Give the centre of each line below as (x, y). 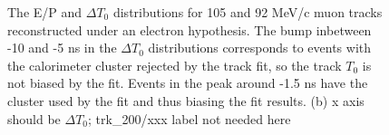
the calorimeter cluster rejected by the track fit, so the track (175, 65)
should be (34, 118)
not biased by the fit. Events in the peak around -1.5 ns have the (188, 83)
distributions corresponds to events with (260, 48)
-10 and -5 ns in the (62, 48)
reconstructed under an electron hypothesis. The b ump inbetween (190, 29)
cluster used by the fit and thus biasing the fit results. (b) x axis (186, 100)
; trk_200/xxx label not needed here (190, 118)
